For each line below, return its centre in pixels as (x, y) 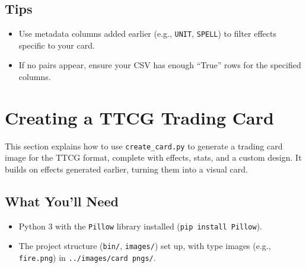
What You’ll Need (62, 201)
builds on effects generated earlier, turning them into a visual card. (126, 169)
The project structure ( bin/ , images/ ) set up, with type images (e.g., (145, 246)
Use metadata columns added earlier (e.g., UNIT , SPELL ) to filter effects (147, 33)
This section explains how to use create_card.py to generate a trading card (144, 146)
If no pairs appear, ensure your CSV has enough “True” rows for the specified (160, 65)
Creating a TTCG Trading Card (139, 117)
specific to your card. (57, 45)
